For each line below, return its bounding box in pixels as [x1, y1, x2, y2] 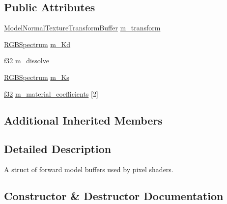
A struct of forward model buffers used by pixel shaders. [4, 164, 173, 175]
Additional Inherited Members [4, 112, 163, 127]
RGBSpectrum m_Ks [4, 72, 69, 82]
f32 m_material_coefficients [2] [4, 88, 98, 99]
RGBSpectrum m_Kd [4, 39, 71, 49]
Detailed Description [4, 141, 112, 156]
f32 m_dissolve [4, 55, 49, 66]
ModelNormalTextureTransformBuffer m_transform [4, 23, 161, 33]
